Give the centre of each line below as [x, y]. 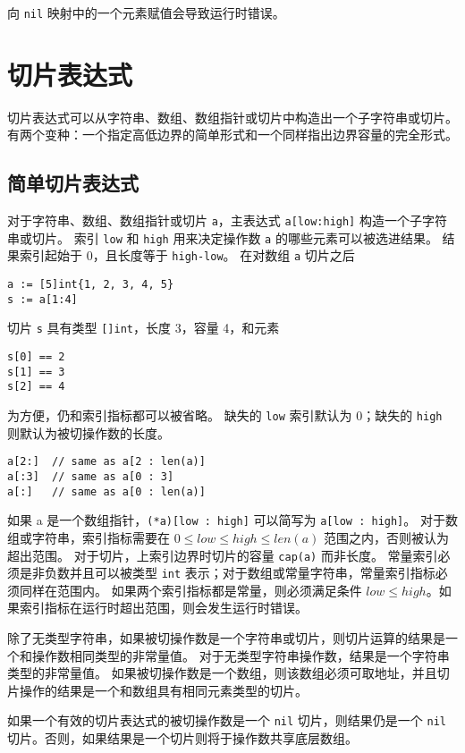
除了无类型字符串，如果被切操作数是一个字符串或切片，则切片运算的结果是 [226, 638]
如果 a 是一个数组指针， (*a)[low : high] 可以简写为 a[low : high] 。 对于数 [232, 520]
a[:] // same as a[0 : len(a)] [106, 491]
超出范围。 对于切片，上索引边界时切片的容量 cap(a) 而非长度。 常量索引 [223, 555]
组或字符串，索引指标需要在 [89, 537]
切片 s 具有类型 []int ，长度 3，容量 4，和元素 [144, 328]
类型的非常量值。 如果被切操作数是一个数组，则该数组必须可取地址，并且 [222, 673]
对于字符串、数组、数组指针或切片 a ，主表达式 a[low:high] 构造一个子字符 [227, 220]
